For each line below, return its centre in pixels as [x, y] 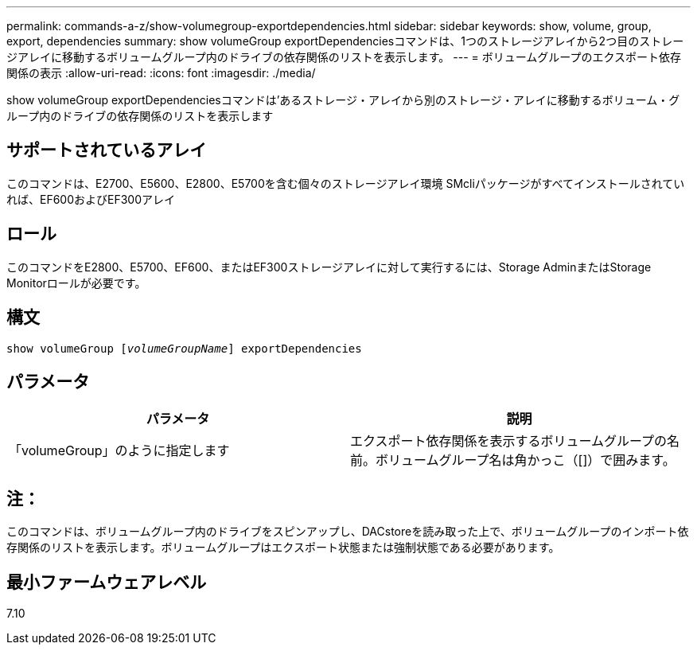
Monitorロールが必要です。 [76, 283]
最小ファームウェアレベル [107, 582]
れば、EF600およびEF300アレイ [91, 199]
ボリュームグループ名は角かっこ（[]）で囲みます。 [526, 460]
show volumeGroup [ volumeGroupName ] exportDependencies [184, 348]
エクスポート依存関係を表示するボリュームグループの [509, 441]
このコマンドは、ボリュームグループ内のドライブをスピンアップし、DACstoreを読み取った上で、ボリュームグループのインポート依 [348, 532]
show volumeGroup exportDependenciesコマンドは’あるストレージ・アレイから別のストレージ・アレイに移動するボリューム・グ [343, 100]
